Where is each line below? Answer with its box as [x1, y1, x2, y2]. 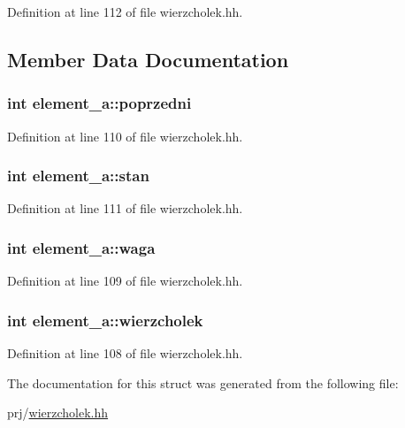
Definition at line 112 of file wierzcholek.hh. [7, 3, 243, 20]
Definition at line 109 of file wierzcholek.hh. [7, 271, 243, 290]
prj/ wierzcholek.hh [7, 403, 109, 422]
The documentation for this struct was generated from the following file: [7, 373, 399, 392]
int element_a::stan [7, 164, 149, 187]
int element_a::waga [7, 236, 156, 258]
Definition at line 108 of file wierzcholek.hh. [7, 344, 243, 363]
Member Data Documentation [7, 45, 289, 73]
